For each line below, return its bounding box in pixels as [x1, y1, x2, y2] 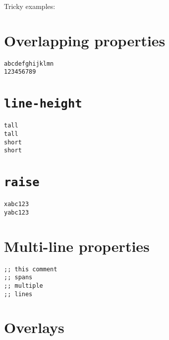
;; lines [4, 290, 33, 298]
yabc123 [4, 209, 29, 216]
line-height [4, 97, 82, 111]
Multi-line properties [4, 235, 150, 256]
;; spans [4, 274, 33, 281]
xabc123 [4, 201, 29, 208]
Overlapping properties [4, 30, 166, 50]
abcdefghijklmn [4, 60, 54, 67]
